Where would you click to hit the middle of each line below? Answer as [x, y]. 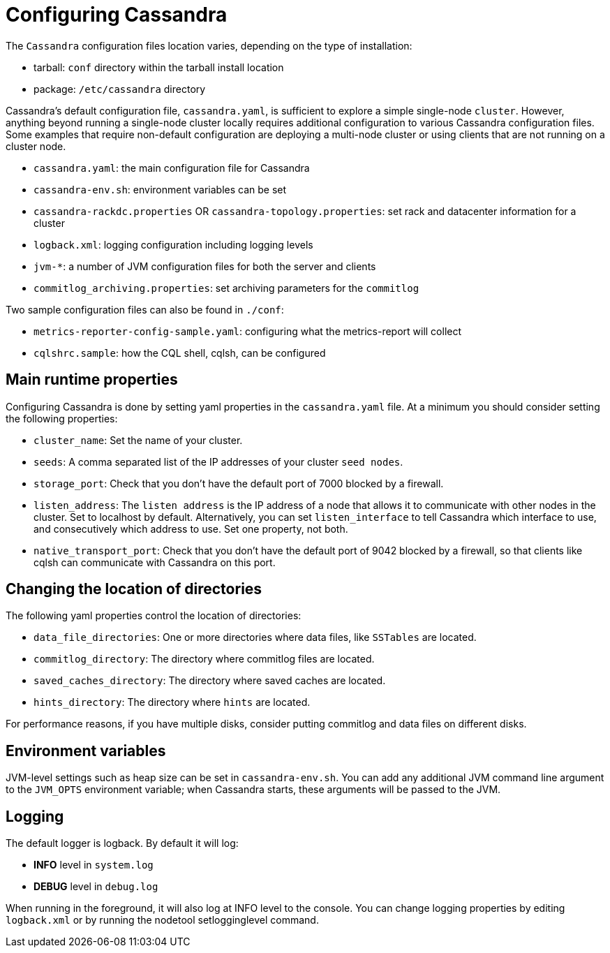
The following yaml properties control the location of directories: [154, 616]
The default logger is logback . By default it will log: [122, 843]
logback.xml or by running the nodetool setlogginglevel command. [162, 920]
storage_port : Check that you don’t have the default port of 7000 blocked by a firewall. [239, 483]
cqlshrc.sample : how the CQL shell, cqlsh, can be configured [180, 353]
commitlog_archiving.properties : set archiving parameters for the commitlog [226, 288]
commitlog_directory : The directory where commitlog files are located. [204, 659]
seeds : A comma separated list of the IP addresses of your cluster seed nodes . [218, 461]
